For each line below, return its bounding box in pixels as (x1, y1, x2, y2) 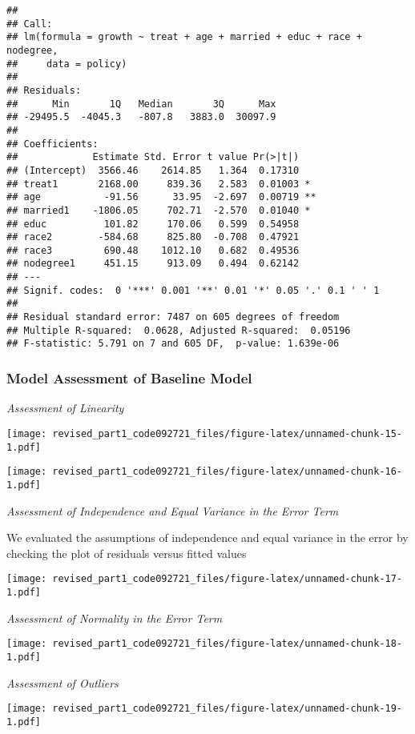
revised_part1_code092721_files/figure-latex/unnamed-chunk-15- (52, 427, 402, 439)
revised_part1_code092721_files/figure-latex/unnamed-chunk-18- (52, 638, 402, 650)
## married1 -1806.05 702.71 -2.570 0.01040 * (6, 204, 311, 216)
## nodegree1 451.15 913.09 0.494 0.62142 (6, 258, 300, 270)
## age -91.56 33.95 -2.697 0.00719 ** (6, 191, 316, 203)
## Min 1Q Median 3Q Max (6, 98, 276, 110)
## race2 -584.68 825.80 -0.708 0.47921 (6, 231, 300, 243)
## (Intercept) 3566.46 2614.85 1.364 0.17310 (6, 164, 300, 176)
